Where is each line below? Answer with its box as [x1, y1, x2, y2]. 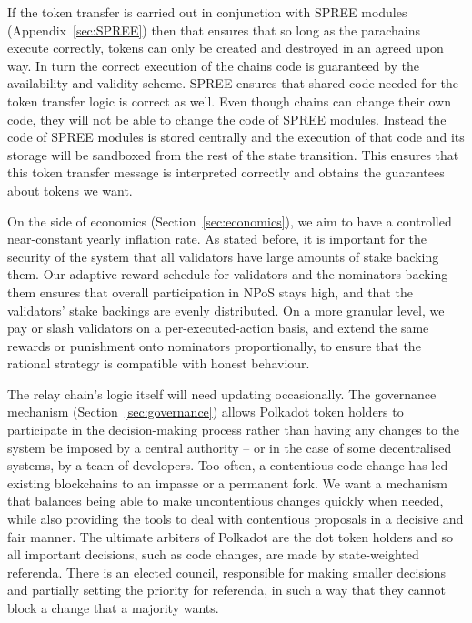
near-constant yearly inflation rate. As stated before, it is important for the [7, 229, 427, 248]
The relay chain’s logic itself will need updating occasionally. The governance [7, 384, 437, 403]
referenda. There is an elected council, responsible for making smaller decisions [7, 562, 447, 581]
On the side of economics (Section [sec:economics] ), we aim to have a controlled [7, 211, 452, 230]
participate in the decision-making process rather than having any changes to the [7, 420, 460, 439]
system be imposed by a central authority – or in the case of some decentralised [7, 437, 452, 457]
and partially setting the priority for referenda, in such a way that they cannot [7, 580, 446, 599]
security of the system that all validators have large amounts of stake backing [7, 246, 439, 266]
